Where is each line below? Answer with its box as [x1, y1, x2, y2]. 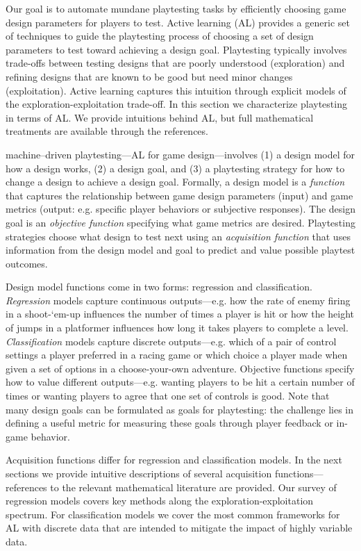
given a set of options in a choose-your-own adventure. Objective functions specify [6, 361, 355, 375]
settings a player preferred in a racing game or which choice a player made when [6, 347, 348, 362]
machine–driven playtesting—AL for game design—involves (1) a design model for [6, 147, 355, 161]
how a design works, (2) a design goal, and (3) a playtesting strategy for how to [6, 161, 345, 175]
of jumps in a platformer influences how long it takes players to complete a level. [6, 320, 349, 335]
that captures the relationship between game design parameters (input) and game [6, 188, 353, 202]
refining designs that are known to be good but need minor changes [6, 69, 293, 83]
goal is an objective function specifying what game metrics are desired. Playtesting [6, 215, 355, 229]
